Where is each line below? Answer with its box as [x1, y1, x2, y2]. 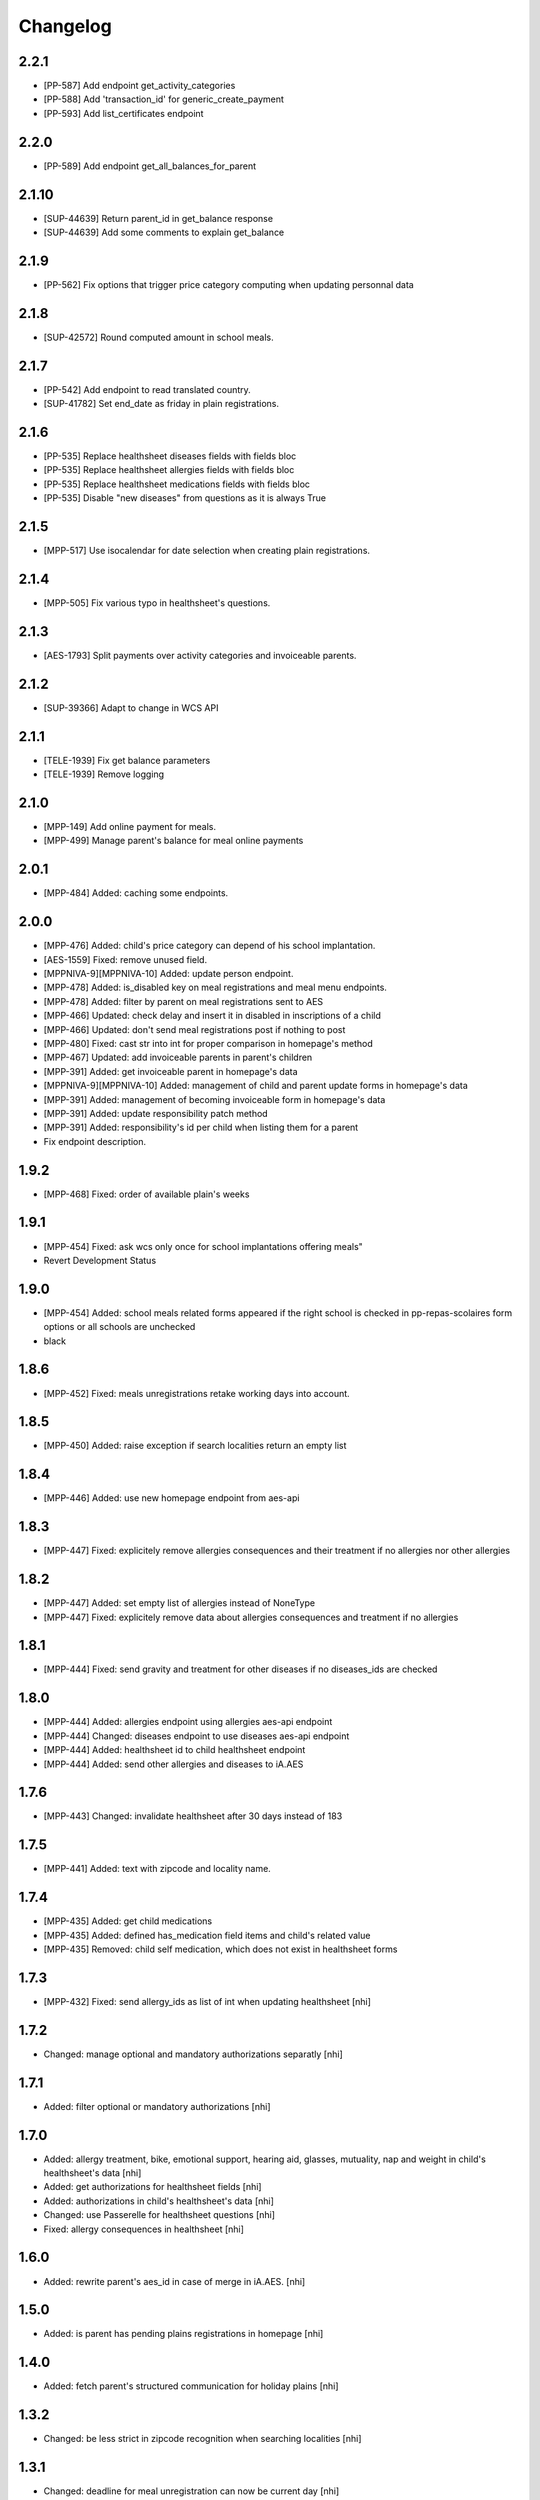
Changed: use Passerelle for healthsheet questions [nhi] [43, 2209, 275, 2221]
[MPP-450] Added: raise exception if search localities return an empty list [43, 1440, 347, 1452]
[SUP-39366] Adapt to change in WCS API [43, 701, 219, 714]
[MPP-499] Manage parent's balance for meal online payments [43, 835, 304, 847]
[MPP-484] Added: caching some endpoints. [43, 887, 229, 899]
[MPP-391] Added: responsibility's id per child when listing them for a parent [43, 1121, 359, 1134]
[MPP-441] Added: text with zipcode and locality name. [43, 1863, 272, 1875]
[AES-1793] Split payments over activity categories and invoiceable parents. [43, 649, 357, 661]
